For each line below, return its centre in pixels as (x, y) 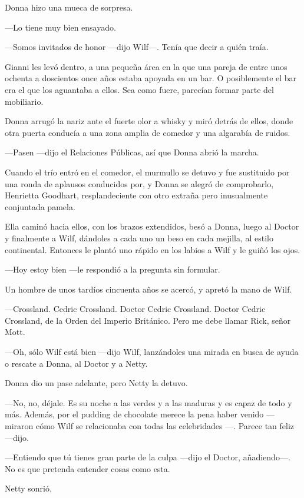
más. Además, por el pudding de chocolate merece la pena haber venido (134, 414)
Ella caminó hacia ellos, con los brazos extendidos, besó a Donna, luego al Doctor (152, 226)
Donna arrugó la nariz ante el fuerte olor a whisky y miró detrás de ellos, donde (149, 121)
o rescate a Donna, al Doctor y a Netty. (76, 363)
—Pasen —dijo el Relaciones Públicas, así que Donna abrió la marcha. (132, 152)
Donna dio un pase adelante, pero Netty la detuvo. (96, 383)
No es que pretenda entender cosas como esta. (87, 468)
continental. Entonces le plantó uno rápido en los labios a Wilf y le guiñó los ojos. (153, 249)
